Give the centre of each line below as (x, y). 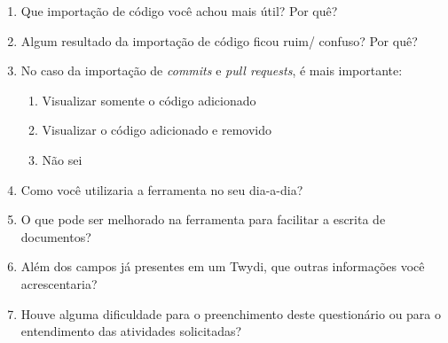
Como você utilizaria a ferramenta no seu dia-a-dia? (162, 189)
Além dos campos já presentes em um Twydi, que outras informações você (223, 266)
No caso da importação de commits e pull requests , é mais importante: (212, 70)
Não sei (62, 159)
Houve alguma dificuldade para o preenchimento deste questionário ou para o (231, 313)
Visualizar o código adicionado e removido (157, 130)
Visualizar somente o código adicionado (149, 100)
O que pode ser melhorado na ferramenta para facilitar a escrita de (203, 219)
